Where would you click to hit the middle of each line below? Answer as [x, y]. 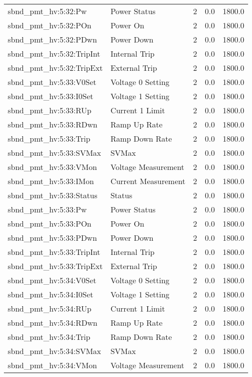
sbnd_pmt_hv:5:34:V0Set [52, 280]
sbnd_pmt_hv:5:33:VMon [52, 167]
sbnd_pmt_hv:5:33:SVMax [55, 153]
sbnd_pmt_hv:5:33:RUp [50, 110]
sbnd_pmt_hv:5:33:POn [50, 223]
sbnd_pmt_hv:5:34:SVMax [55, 351]
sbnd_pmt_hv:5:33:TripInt [54, 252]
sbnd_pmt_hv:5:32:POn [50, 25]
